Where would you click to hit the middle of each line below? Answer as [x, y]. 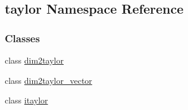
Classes [22, 38]
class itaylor [26, 100]
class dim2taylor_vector [48, 80]
